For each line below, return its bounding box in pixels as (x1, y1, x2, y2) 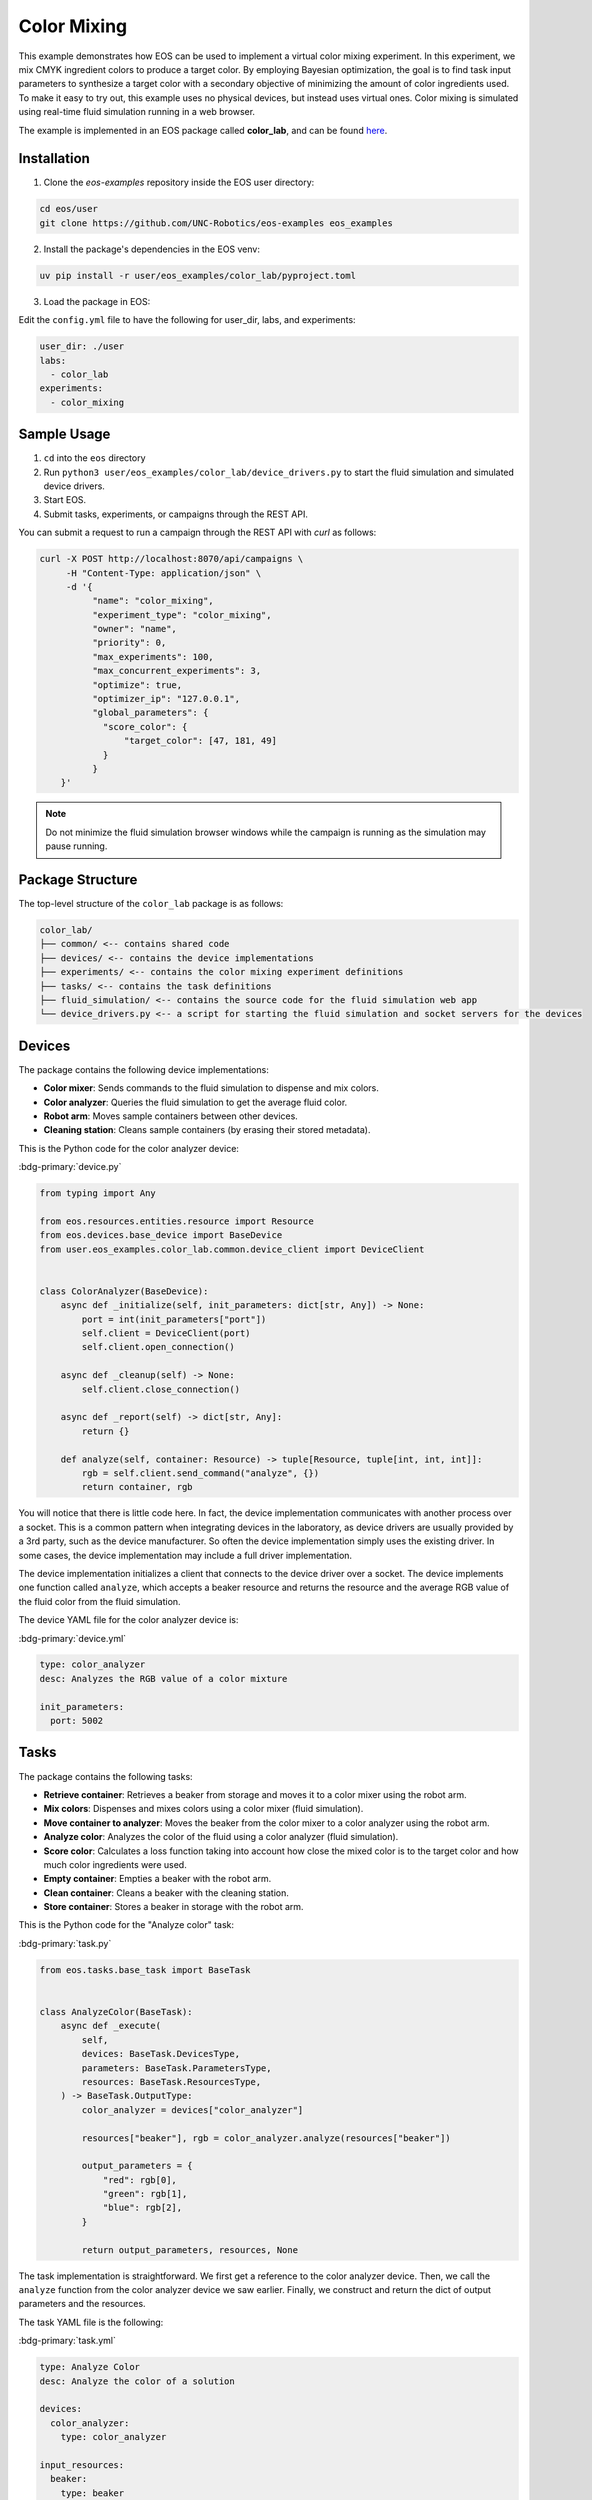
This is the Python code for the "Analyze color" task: (18, 1919, 235, 1931)
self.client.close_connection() (81, 1383, 240, 1395)
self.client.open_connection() (81, 1341, 235, 1353)
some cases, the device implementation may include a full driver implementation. (18, 1549, 353, 1561)
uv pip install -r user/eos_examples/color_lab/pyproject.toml (39, 270, 357, 281)
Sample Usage (18, 426, 111, 443)
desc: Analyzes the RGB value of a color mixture (39, 1673, 288, 1684)
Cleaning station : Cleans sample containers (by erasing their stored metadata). (43, 1124, 371, 1136)
